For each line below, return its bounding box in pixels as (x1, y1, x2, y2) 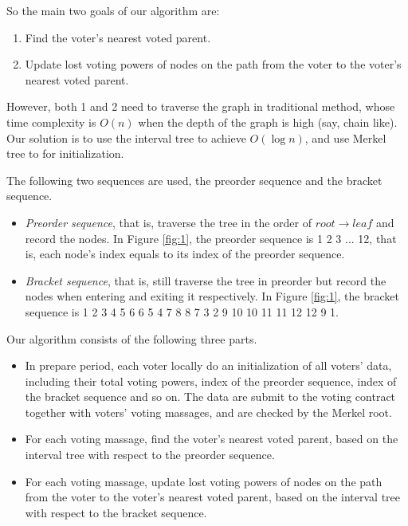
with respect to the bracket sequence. (25, 504, 207, 520)
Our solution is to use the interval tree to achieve (6, 129, 246, 146)
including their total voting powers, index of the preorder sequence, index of (25, 372, 397, 389)
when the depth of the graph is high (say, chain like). (138, 113, 398, 130)
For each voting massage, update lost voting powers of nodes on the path (25, 473, 382, 489)
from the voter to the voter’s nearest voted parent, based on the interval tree (25, 489, 401, 505)
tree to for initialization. (6, 145, 124, 162)
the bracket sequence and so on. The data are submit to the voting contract (25, 388, 396, 405)
